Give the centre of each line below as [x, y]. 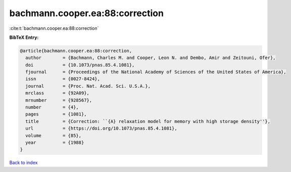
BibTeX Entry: [24, 37]
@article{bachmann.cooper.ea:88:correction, [76, 51]
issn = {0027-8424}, [63, 79]
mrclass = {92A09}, [57, 93]
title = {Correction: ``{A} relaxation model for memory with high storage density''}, [148, 121]
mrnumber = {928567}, [59, 100]
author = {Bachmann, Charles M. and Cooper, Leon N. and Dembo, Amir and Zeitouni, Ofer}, [151, 58]
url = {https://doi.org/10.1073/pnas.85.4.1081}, [101, 128]
